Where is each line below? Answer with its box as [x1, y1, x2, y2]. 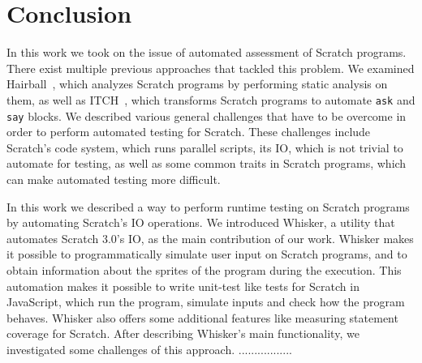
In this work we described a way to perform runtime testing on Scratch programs [6, 198, 410, 215]
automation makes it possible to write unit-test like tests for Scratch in [6, 277, 360, 294]
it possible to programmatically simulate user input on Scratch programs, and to [6, 246, 407, 263]
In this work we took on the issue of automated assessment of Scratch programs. [6, 44, 407, 61]
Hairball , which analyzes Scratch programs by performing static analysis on [6, 75, 388, 92]
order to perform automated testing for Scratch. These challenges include [6, 123, 371, 140]
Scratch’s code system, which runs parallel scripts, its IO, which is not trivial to [6, 139, 403, 156]
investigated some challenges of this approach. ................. [6, 340, 292, 357]
